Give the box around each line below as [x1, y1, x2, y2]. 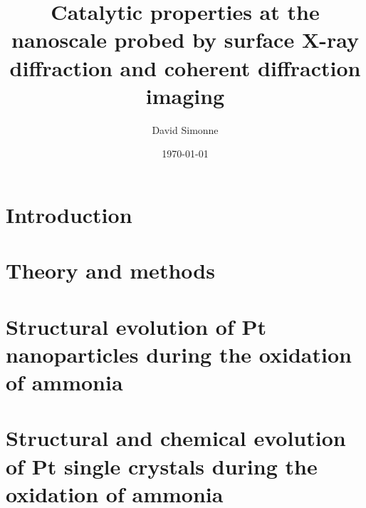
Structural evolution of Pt [6, 311, 266, 341]
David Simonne [152, 122, 219, 137]
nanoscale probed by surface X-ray [11, 25, 359, 54]
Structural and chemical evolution [6, 423, 346, 452]
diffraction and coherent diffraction [9, 53, 361, 82]
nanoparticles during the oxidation [6, 339, 352, 368]
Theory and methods [6, 256, 215, 285]
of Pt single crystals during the [6, 451, 318, 480]
